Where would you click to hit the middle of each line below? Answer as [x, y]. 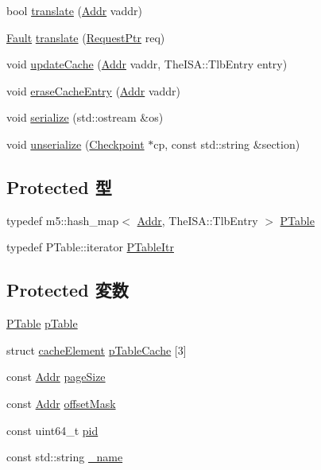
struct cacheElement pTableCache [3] [97, 350]
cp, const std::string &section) [227, 144]
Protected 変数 [68, 290]
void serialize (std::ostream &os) [85, 117]
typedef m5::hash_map [63, 220]
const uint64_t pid [52, 430]
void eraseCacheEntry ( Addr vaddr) [94, 90]
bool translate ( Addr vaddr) [74, 10]
